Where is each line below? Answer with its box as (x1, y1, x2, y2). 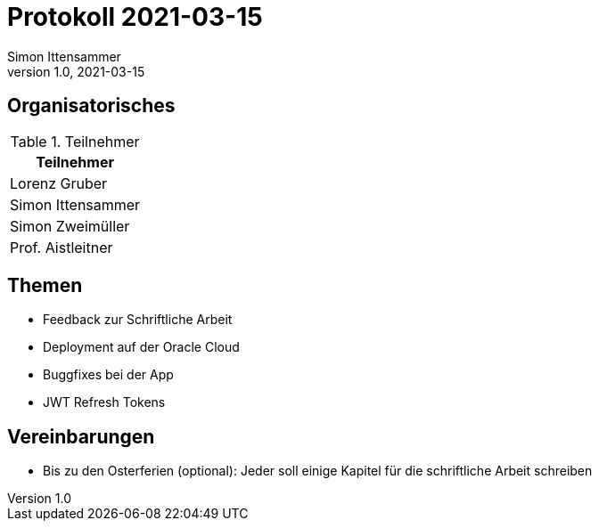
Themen (7, 274, 83, 297)
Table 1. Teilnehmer (10, 132, 140, 150)
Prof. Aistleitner (10, 238, 113, 256)
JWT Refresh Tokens (43, 394, 166, 410)
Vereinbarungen (7, 425, 155, 448)
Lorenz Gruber (10, 174, 108, 192)
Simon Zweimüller (10, 216, 130, 235)
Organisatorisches (7, 94, 176, 118)
